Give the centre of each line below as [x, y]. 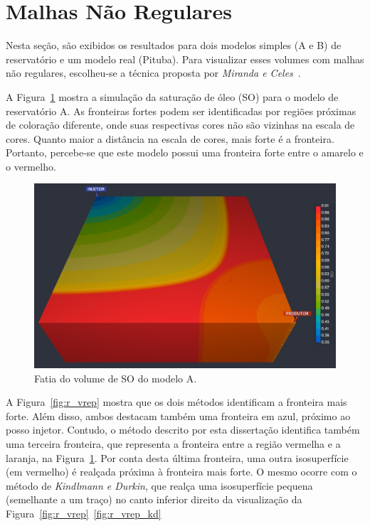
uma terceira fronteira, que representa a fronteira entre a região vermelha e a [173, 444]
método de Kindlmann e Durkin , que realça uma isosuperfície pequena [159, 485]
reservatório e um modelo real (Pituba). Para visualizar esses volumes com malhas [185, 59]
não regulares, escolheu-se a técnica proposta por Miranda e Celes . [153, 73]
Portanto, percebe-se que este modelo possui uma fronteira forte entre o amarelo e [185, 152]
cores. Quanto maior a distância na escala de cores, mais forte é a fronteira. [170, 138]
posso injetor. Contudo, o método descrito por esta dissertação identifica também [183, 430]
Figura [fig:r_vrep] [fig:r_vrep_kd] [84, 514]
